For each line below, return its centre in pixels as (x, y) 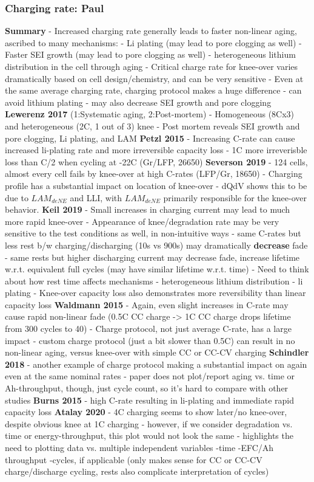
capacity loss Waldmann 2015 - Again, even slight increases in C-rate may (147, 304)
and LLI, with (96, 197)
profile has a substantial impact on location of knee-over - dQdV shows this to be (156, 185)
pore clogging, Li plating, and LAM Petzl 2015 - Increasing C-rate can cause (150, 138)
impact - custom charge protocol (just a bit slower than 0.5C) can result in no (150, 340)
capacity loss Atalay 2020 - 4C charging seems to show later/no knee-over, (146, 412)
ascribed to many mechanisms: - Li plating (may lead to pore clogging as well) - (153, 42)
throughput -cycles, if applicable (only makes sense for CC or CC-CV (134, 459)
